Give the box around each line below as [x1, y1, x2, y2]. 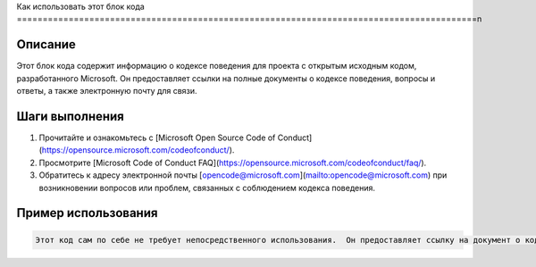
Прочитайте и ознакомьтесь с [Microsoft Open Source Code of [38, 132, 276, 143]
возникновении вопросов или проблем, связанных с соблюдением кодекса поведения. [38, 182, 375, 193]
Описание [16, 37, 76, 53]
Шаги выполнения [16, 108, 124, 124]
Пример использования [16, 205, 158, 221]
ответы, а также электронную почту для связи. [16, 86, 197, 96]
